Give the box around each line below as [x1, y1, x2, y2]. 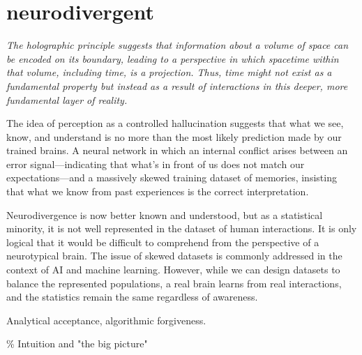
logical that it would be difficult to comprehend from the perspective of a [6, 234, 319, 249]
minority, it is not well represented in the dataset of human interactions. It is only [6, 221, 357, 236]
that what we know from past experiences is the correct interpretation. [6, 184, 309, 199]
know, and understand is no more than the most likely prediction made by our [6, 129, 342, 144]
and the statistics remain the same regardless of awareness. [6, 289, 258, 304]
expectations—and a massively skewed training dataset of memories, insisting [6, 170, 337, 185]
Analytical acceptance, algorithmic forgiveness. [6, 312, 206, 327]
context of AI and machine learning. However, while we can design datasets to [6, 262, 340, 277]
